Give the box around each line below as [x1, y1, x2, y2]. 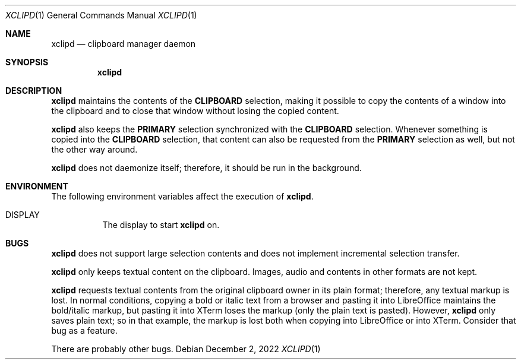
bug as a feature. [51, 325, 118, 335]
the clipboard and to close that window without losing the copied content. [51, 106, 339, 116]
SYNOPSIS [5, 57, 49, 67]
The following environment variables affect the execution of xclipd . [51, 191, 314, 201]
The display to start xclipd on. [102, 220, 220, 230]
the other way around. [51, 144, 138, 154]
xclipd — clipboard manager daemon [51, 39, 196, 49]
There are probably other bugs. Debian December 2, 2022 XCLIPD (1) [51, 344, 321, 354]
